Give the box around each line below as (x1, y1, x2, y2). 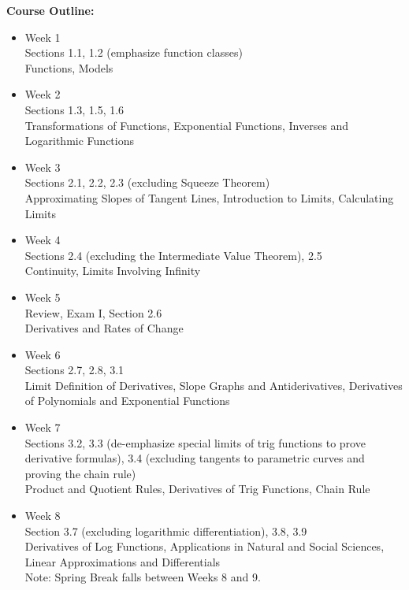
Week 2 (24, 86, 61, 102)
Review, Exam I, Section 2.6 (24, 304, 162, 321)
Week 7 (24, 419, 61, 436)
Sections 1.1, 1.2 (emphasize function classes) (24, 44, 243, 61)
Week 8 (24, 507, 61, 524)
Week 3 (24, 158, 61, 175)
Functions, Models (24, 59, 113, 76)
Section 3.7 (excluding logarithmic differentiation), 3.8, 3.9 (24, 522, 307, 539)
